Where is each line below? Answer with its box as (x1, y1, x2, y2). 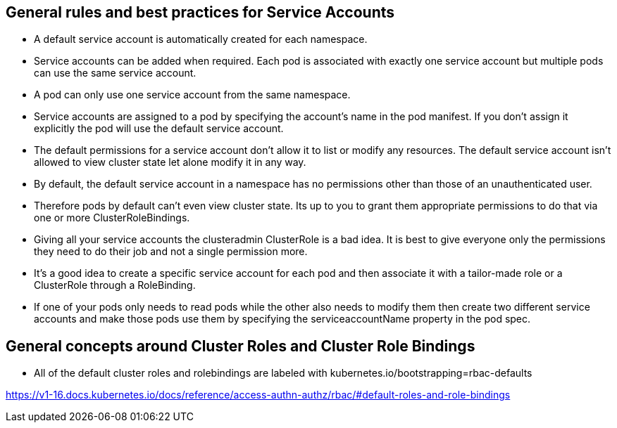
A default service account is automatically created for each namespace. (34, 33, 368, 46)
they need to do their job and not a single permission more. (34, 245, 308, 258)
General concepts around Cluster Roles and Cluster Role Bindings (6, 337, 475, 355)
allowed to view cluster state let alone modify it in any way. (34, 156, 306, 169)
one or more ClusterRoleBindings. (34, 212, 190, 224)
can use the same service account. (34, 67, 197, 79)
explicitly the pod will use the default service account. (34, 122, 284, 135)
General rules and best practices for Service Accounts (6, 4, 395, 21)
